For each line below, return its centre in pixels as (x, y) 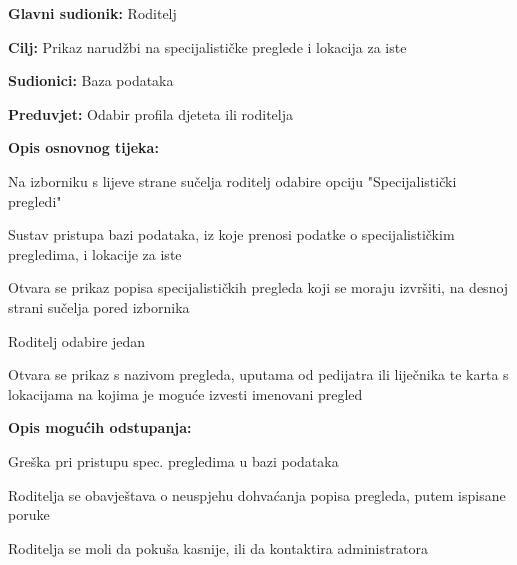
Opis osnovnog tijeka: (83, 147)
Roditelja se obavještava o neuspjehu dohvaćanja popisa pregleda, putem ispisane (257, 494)
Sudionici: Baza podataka (91, 80)
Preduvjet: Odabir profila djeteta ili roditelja (150, 113)
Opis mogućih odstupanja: (100, 427)
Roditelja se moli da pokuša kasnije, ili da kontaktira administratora (218, 547)
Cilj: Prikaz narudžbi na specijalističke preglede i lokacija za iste (207, 46)
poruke (29, 514)
